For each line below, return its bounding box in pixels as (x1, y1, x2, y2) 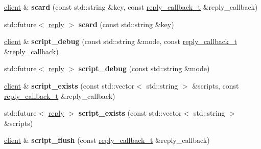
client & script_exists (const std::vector (4, 80, 135, 91)
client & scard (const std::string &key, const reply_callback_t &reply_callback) (4, 2, 258, 12)
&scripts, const (192, 80, 239, 91)
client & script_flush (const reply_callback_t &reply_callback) (4, 135, 210, 145)
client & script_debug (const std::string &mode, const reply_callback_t (4, 36, 237, 47)
